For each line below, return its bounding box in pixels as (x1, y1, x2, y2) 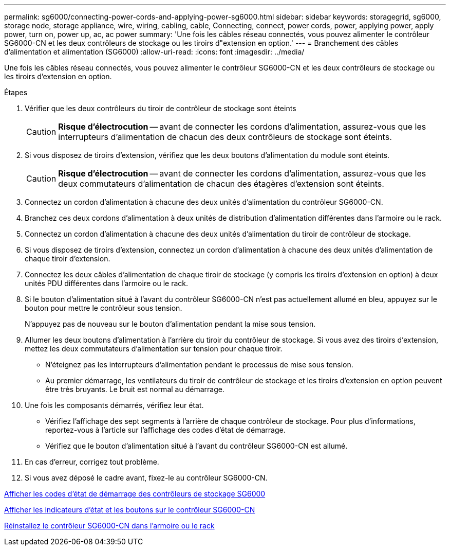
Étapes (4, 88, 28, 97)
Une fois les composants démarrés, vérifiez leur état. (25, 401, 204, 410)
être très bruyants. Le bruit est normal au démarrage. (45, 385, 224, 394)
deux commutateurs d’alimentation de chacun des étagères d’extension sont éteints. (58, 179, 384, 189)
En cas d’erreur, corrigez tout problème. (25, 457, 159, 466)
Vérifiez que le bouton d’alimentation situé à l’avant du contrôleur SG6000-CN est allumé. (45, 441, 348, 450)
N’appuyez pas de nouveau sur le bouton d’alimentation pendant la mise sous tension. (25, 320, 316, 328)
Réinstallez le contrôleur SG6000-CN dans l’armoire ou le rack (4, 521, 215, 530)
